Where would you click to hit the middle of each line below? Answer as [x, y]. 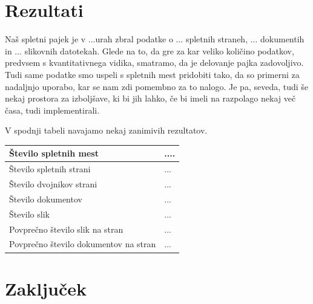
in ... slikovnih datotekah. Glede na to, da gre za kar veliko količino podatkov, [150, 50]
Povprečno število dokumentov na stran [83, 244]
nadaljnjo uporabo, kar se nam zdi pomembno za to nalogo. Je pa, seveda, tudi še [157, 86]
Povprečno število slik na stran [66, 229]
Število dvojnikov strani [53, 184]
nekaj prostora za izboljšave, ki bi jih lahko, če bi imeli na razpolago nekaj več [150, 98]
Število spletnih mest [54, 153]
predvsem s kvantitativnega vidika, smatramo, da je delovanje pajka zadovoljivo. [154, 63]
